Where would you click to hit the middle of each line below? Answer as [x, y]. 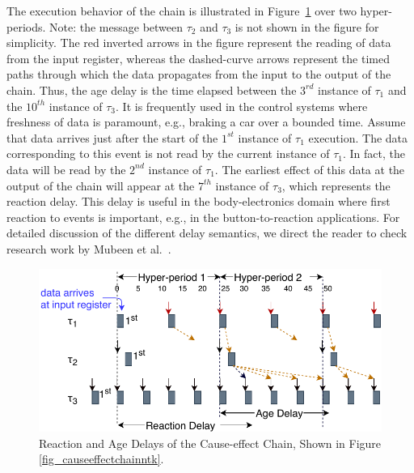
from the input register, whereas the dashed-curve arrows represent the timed [198, 58]
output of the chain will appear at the [101, 185]
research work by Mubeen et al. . [89, 248]
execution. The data [358, 137]
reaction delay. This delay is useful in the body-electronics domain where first [199, 201]
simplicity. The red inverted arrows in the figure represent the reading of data [199, 43]
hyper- [376, 11]
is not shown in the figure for [307, 26]
